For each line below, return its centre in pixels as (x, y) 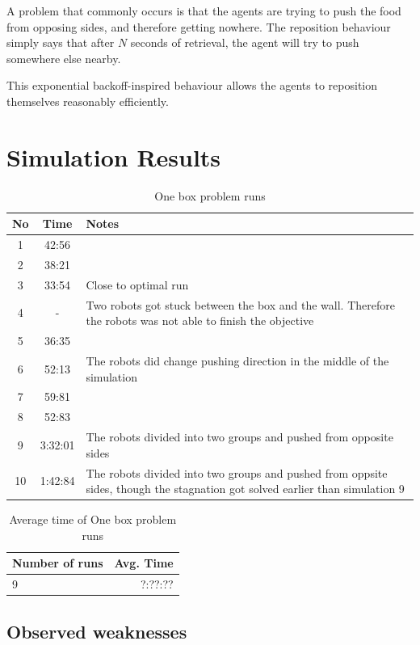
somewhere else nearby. (64, 58)
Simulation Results (114, 156)
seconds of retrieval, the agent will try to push (245, 42)
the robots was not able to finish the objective (200, 320)
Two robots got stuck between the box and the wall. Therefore (240, 304)
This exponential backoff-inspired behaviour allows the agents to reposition (192, 85)
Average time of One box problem (93, 519)
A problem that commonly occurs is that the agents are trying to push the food (204, 11)
